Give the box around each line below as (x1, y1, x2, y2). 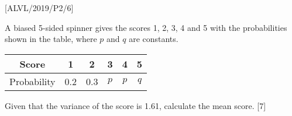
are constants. (129, 33, 178, 45)
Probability (9, 74, 56, 88)
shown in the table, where (5, 33, 97, 45)
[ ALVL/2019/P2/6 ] (5, 2, 74, 13)
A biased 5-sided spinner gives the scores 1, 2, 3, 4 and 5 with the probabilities (5, 21, 287, 33)
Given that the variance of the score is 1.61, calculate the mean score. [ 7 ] (5, 99, 266, 111)
